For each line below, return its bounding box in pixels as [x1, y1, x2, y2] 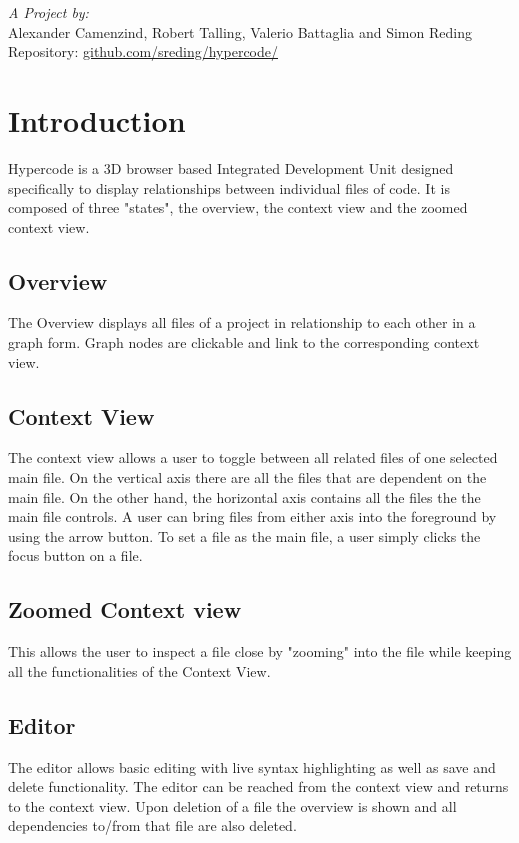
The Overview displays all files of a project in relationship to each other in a [8, 312, 476, 333]
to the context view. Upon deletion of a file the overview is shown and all [8, 795, 457, 816]
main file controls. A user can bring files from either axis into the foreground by [8, 506, 497, 527]
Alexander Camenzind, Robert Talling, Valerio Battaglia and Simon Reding [8, 21, 472, 42]
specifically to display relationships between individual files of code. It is [8, 177, 450, 198]
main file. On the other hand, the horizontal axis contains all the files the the [8, 486, 481, 507]
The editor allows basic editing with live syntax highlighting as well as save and [8, 756, 496, 777]
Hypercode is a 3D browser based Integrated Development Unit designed [8, 157, 454, 178]
